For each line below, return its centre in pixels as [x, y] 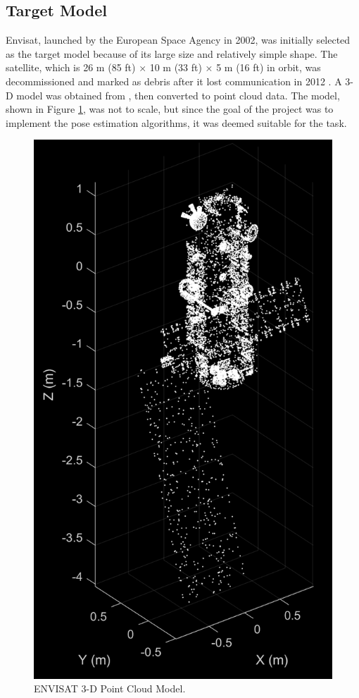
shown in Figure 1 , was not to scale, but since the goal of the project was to [170, 109]
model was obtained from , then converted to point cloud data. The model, [178, 95]
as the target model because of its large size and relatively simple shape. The [172, 53]
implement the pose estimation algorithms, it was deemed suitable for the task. [176, 122]
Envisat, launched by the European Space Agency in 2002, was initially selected [178, 40]
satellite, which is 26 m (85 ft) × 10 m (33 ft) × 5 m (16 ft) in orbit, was [163, 67]
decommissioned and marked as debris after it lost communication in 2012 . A [174, 81]
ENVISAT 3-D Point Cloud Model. [110, 688]
